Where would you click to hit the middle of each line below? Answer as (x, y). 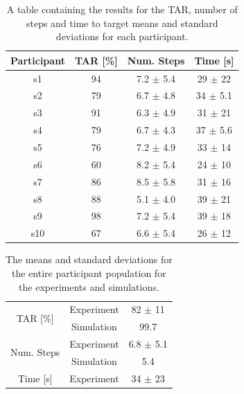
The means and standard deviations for (89, 259)
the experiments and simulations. (89, 286)
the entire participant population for (89, 272)
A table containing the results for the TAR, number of (122, 9)
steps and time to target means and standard (122, 23)
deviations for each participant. (122, 36)
